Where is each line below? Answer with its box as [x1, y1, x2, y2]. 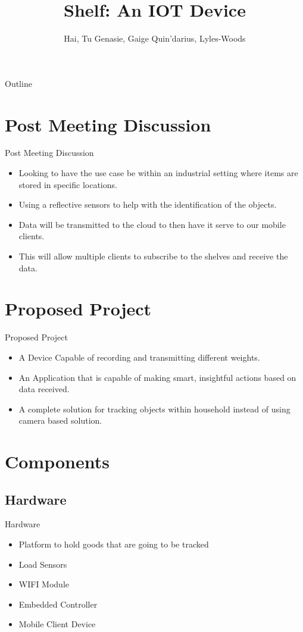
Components [5, 449, 110, 474]
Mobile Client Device [18, 618, 96, 630]
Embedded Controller [18, 597, 98, 610]
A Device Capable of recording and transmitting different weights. [18, 351, 260, 363]
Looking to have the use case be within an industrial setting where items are [18, 167, 298, 179]
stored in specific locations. [18, 178, 117, 190]
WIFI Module [18, 578, 70, 590]
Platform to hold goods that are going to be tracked [18, 538, 209, 550]
